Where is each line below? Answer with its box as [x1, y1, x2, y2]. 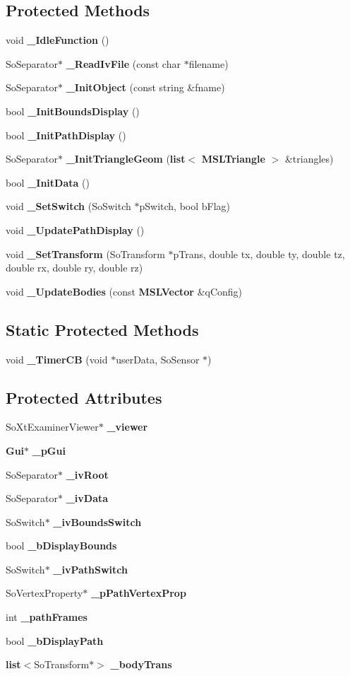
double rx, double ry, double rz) [6, 260, 143, 275]
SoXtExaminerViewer [6, 419, 99, 434]
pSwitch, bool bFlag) [139, 199, 231, 214]
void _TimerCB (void [6, 351, 108, 366]
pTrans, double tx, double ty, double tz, [173, 246, 345, 261]
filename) [188, 56, 229, 71]
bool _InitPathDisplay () [6, 127, 126, 142]
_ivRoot [66, 467, 109, 482]
